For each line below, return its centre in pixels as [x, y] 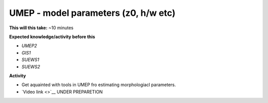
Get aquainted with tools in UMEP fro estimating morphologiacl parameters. [99, 85]
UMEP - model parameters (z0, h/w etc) [92, 13]
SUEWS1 [31, 60]
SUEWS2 [31, 66]
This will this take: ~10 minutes [41, 28]
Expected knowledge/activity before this [52, 37]
